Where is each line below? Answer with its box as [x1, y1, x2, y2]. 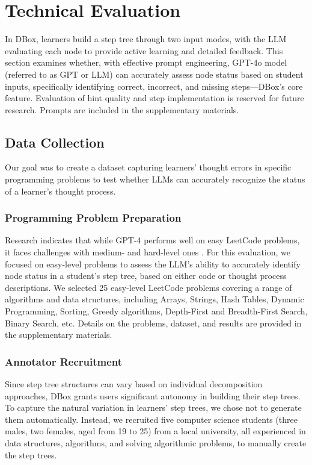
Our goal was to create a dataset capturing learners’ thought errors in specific [5, 161, 292, 173]
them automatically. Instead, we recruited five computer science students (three [5, 413, 298, 425]
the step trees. [5, 448, 57, 461]
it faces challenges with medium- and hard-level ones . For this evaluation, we [5, 246, 290, 258]
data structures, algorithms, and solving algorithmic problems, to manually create [5, 437, 307, 449]
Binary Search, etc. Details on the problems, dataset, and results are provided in [5, 316, 302, 329]
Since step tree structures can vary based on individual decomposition [5, 378, 263, 390]
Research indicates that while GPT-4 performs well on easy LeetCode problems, [5, 234, 300, 246]
